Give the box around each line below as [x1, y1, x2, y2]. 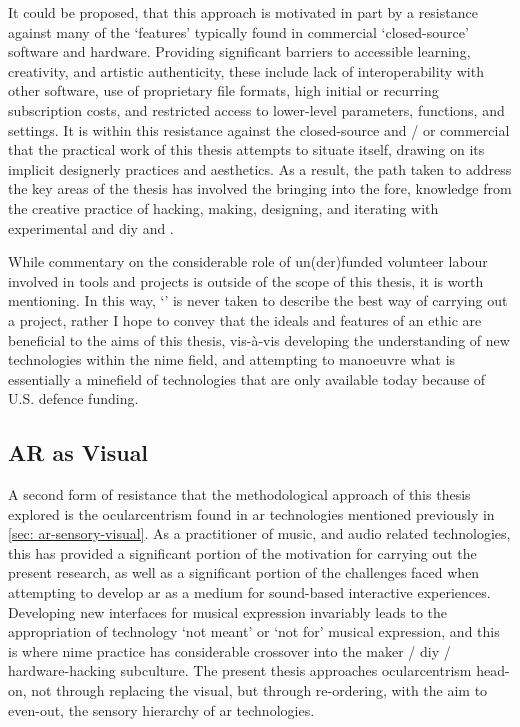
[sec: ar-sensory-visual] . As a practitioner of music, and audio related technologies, [8, 523, 511, 544]
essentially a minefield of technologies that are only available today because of [8, 368, 486, 389]
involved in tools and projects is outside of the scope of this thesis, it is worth [8, 270, 484, 291]
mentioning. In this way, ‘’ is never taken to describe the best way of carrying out [8, 290, 508, 311]
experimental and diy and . [8, 217, 174, 238]
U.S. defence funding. [8, 388, 139, 409]
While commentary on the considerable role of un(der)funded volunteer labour [8, 251, 488, 272]
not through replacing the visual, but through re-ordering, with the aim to [31, 680, 488, 701]
